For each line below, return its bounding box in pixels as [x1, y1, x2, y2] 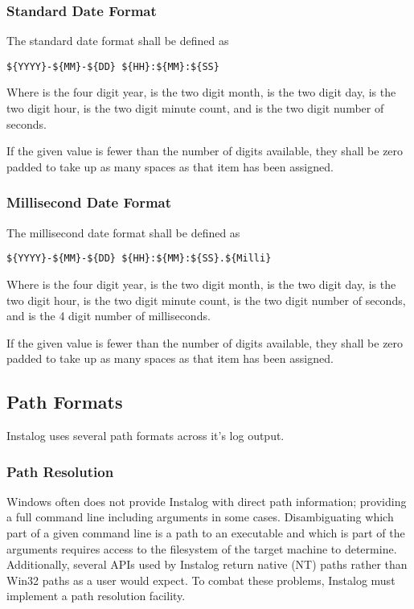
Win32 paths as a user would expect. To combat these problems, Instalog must [6, 571, 396, 588]
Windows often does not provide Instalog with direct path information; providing [6, 492, 407, 509]
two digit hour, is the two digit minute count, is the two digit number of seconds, [6, 291, 406, 308]
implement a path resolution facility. [6, 587, 186, 604]
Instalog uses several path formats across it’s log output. [6, 427, 285, 444]
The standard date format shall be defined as [6, 32, 229, 49]
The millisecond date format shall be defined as [6, 224, 240, 241]
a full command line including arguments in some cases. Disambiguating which [6, 508, 394, 525]
